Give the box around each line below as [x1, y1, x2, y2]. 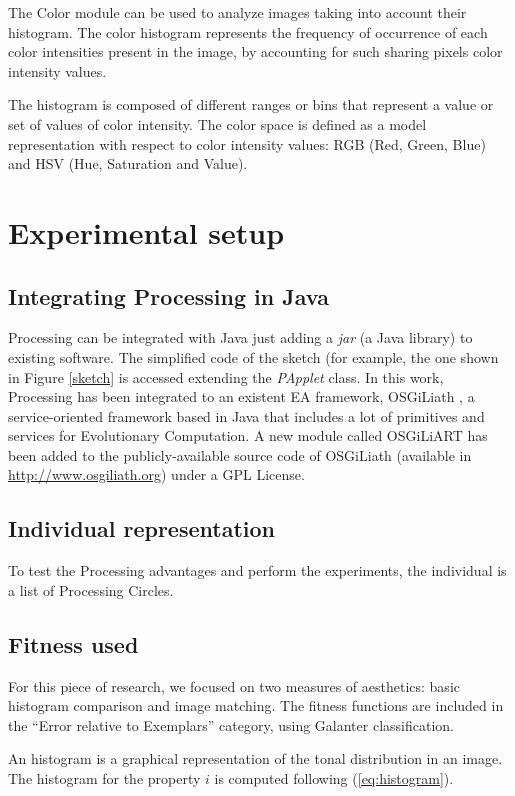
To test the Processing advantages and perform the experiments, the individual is [8, 560, 507, 581]
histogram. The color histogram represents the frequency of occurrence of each [8, 21, 488, 42]
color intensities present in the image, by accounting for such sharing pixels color [8, 41, 503, 62]
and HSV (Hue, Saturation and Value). [8, 153, 248, 174]
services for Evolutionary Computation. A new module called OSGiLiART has [8, 425, 488, 446]
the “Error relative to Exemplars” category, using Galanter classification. [8, 714, 454, 735]
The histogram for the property [8, 768, 201, 789]
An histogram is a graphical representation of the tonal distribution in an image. [8, 748, 503, 769]
